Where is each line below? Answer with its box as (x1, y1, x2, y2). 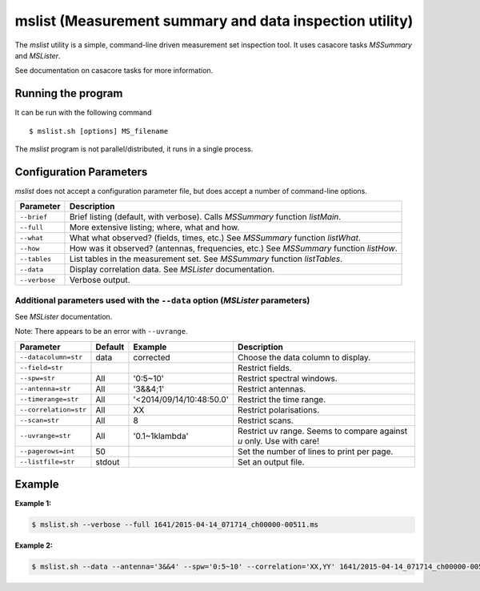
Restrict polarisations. (237, 404, 320, 416)
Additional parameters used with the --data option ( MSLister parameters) (14, 295, 310, 306)
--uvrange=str (19, 432, 71, 440)
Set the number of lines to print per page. (237, 445, 394, 456)
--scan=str (19, 416, 60, 424)
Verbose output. (69, 275, 131, 286)
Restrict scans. (237, 415, 294, 426)
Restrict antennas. (237, 383, 306, 394)
